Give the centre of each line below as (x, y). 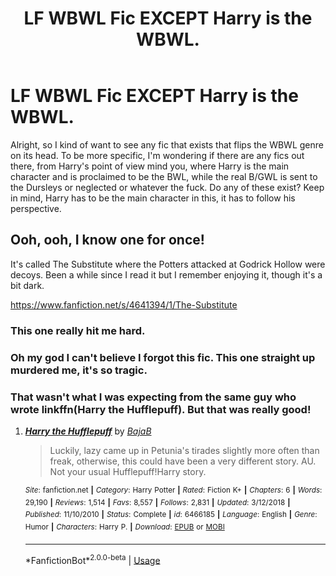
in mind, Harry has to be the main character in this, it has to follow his (153, 198)
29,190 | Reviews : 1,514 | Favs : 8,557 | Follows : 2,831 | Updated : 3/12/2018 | (157, 502)
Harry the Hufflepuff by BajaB (88, 431)
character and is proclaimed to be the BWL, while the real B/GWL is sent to (164, 176)
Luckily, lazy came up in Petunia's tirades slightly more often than (184, 450)
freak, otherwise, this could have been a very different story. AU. (183, 461)
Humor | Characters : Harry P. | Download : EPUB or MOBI (124, 527)
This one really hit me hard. (78, 330)
